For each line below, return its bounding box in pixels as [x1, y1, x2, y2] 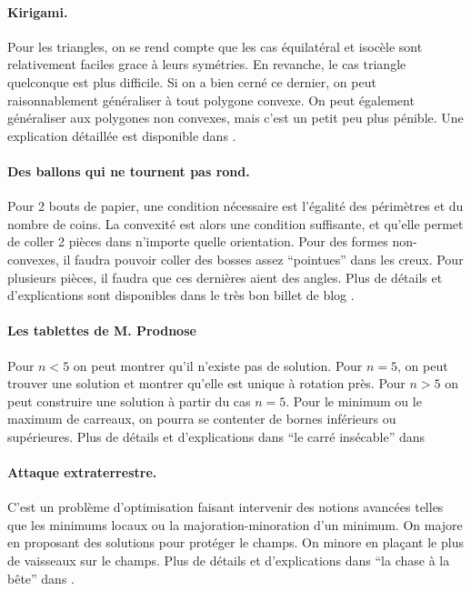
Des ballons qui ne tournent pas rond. [7, 161, 250, 180]
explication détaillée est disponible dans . [7, 125, 236, 145]
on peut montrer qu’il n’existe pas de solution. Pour [73, 356, 363, 375]
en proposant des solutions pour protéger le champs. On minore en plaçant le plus [7, 533, 464, 552]
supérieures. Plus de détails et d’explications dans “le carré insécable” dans [7, 426, 426, 446]
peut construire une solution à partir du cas [7, 391, 251, 410]
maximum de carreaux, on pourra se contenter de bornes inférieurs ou [7, 409, 396, 428]
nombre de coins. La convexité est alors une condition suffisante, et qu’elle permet [7, 214, 464, 233]
